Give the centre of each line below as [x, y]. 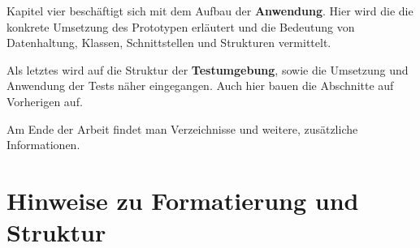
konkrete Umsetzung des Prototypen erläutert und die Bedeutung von [181, 26]
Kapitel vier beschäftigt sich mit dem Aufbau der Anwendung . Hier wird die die [210, 11]
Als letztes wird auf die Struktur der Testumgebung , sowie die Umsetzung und [208, 69]
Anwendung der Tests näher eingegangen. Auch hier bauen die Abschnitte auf [200, 86]
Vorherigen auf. [45, 101]
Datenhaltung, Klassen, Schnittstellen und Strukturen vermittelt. [169, 43]
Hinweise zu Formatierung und [183, 200]
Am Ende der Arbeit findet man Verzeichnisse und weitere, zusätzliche [182, 128]
